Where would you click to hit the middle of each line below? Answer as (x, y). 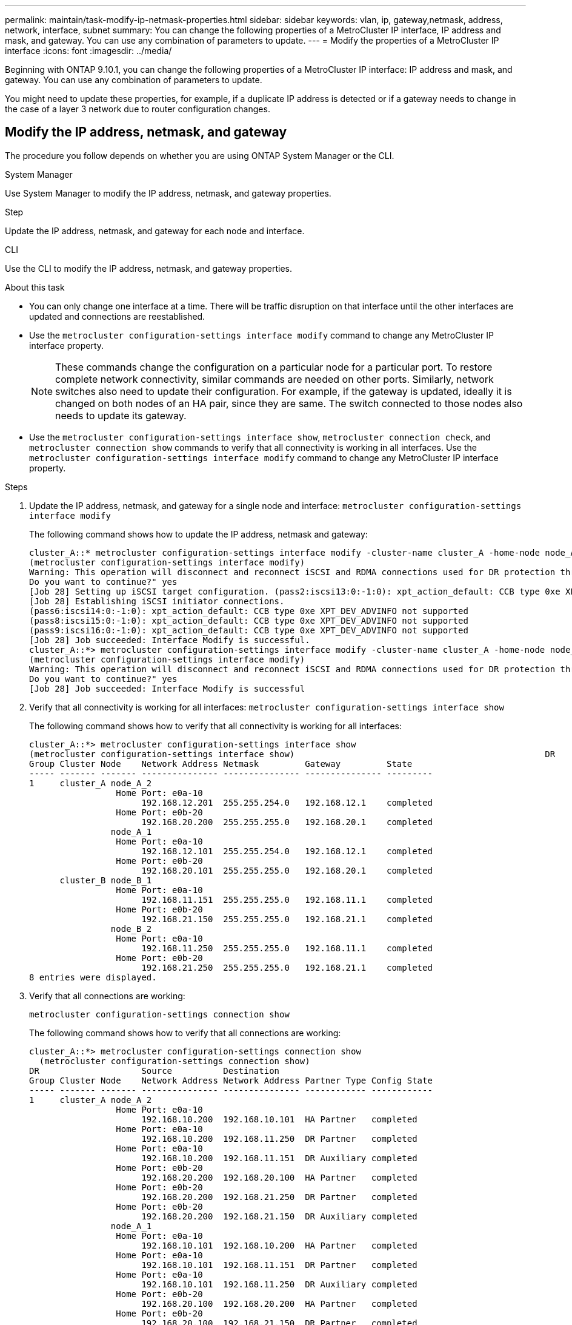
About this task (35, 287)
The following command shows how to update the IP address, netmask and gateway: (198, 534)
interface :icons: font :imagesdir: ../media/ (88, 51)
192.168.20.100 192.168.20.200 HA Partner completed (279, 1303)
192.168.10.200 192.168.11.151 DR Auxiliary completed (279, 1158)
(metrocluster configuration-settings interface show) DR (292, 754)
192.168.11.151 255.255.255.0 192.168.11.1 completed (287, 899)
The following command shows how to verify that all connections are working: (185, 1033)
